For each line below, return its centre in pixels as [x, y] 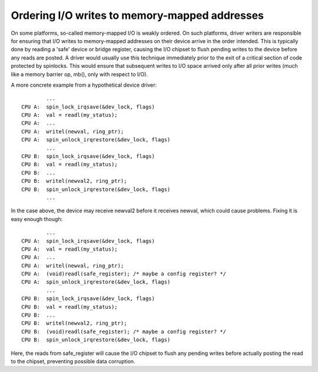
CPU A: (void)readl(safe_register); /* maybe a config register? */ [124, 274]
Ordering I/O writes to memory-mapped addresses [138, 15]
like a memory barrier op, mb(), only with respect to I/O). [79, 74]
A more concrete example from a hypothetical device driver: [84, 85]
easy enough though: [37, 219]
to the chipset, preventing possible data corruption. [73, 361]
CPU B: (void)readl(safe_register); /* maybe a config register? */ [124, 331]
